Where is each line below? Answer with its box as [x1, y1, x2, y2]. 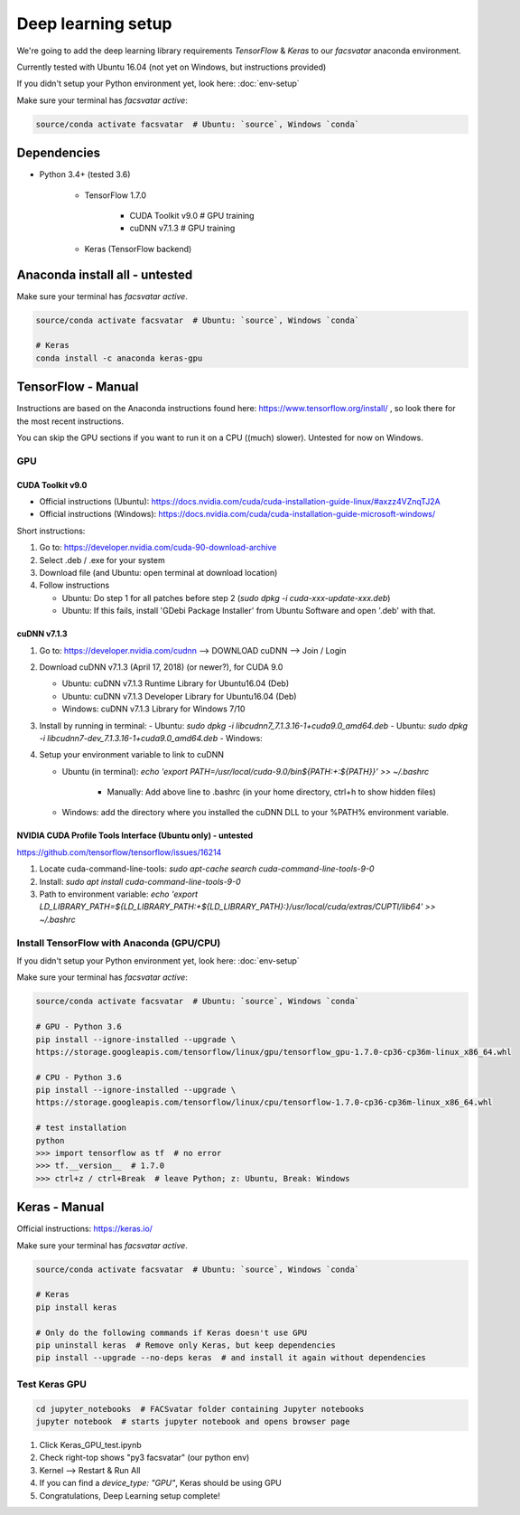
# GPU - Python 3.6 [35, 1021, 122, 1032]
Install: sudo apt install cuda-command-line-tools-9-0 [39, 876, 241, 887]
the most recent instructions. [16, 416, 124, 427]
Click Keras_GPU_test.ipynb [39, 1439, 142, 1450]
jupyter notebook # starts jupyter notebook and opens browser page [35, 1416, 350, 1426]
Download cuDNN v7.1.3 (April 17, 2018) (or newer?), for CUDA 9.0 [39, 661, 283, 673]
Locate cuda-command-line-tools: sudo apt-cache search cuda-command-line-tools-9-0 [39, 863, 375, 874]
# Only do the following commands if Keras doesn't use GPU [35, 1327, 308, 1338]
